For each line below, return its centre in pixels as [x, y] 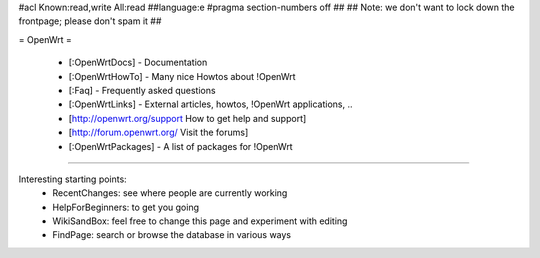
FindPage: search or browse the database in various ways [172, 235]
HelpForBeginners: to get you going [126, 207]
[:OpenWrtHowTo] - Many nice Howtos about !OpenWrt [182, 76]
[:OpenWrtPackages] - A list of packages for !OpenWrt [181, 146]
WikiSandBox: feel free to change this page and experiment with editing [200, 221]
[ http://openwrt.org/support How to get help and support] [187, 118]
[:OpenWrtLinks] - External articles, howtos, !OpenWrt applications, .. [210, 104]
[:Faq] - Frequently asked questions [142, 90]
